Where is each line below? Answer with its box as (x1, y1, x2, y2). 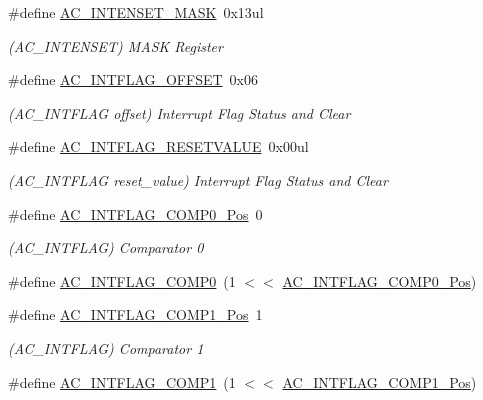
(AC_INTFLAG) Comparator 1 (8, 337, 204, 358)
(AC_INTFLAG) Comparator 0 (8, 237, 204, 258)
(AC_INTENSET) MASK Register (8, 35, 223, 56)
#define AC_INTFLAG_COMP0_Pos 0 (8, 203, 263, 224)
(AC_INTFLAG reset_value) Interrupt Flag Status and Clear (8, 169, 388, 190)
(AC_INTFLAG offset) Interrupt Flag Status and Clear (8, 102, 351, 123)
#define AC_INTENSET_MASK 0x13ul (8, 2, 264, 22)
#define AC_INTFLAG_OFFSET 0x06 (8, 69, 258, 90)
